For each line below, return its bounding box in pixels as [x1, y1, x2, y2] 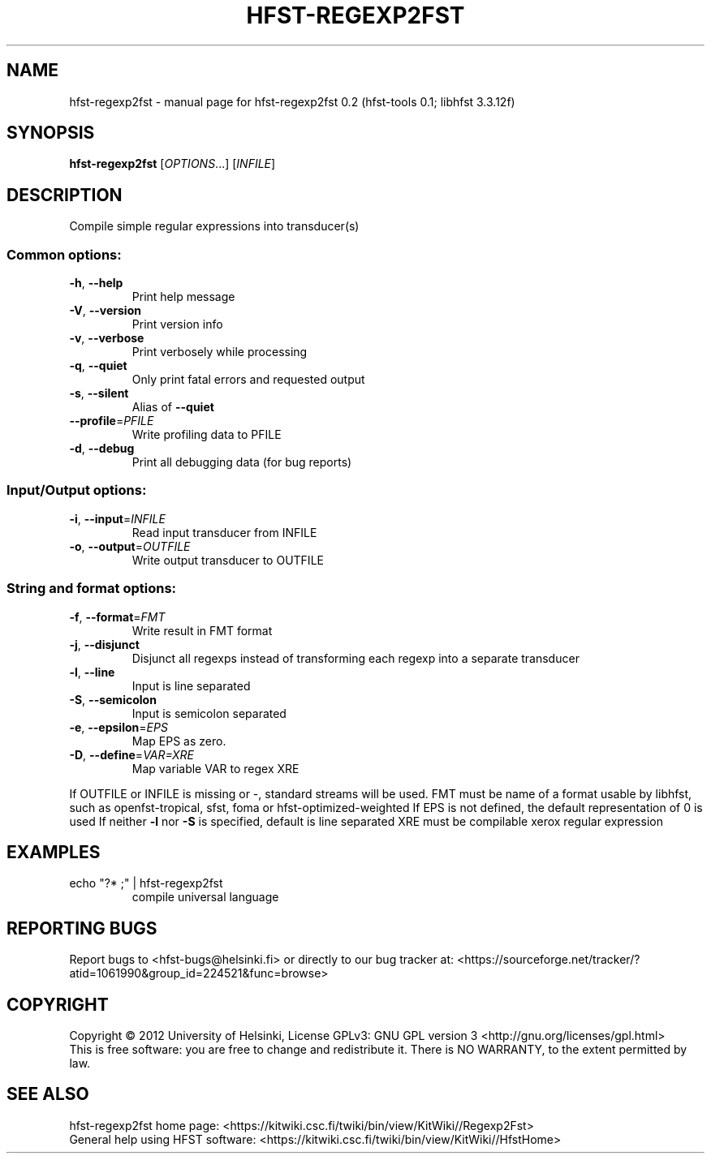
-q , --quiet [69, 359, 127, 373]
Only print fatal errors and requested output [131, 372, 365, 387]
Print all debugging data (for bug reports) [131, 455, 352, 470]
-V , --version [69, 303, 141, 318]
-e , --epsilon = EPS [69, 720, 168, 734]
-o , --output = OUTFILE [69, 539, 191, 553]
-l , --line [69, 664, 115, 679]
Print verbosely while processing [131, 345, 308, 359]
